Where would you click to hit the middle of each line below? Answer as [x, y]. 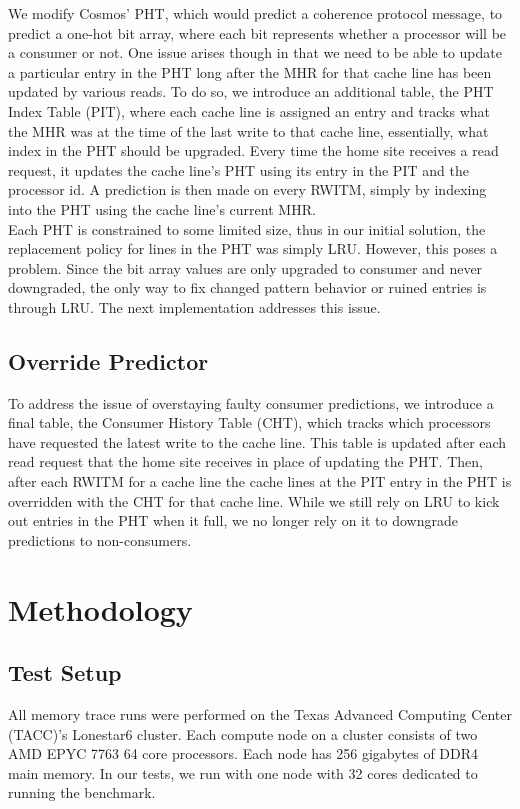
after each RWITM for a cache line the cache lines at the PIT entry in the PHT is [260, 481]
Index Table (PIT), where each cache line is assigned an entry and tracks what [249, 110]
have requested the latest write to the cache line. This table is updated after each [257, 441]
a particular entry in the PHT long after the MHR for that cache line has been [250, 71]
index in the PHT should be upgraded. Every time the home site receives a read [253, 150]
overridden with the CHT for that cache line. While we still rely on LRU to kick [254, 500]
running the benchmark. [82, 792]
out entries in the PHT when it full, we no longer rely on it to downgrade [233, 520]
